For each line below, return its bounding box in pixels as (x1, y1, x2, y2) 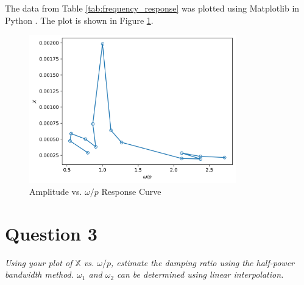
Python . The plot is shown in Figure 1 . (5, 13, 154, 26)
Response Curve (101, 185, 161, 197)
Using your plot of (5, 256, 72, 269)
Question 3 (5, 220, 97, 245)
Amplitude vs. (29, 185, 82, 197)
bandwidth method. (5, 268, 74, 281)
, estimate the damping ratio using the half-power (111, 256, 294, 269)
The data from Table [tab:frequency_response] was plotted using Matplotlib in (5, 2, 300, 14)
